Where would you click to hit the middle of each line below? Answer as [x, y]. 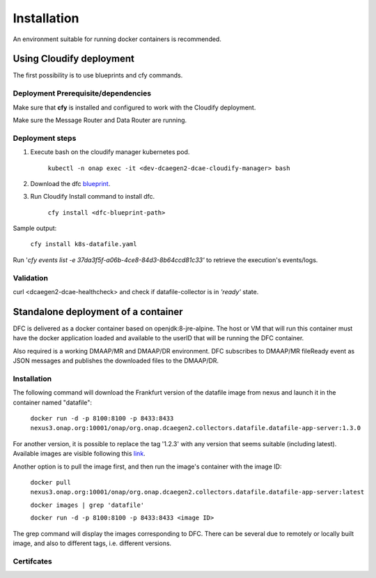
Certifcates [32, 561]
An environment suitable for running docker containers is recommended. [117, 39]
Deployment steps [45, 138]
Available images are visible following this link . [79, 454]
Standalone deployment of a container [98, 311]
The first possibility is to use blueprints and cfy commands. [98, 75]
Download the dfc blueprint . [70, 183]
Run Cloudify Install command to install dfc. [93, 197]
